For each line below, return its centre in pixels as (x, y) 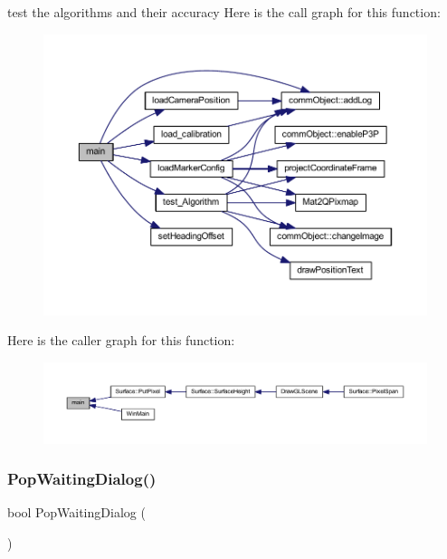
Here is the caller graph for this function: (121, 340)
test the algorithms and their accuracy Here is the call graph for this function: (224, 12)
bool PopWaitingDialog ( (76, 512)
